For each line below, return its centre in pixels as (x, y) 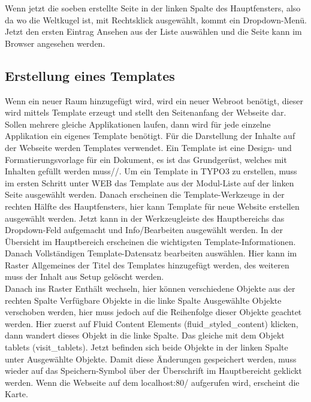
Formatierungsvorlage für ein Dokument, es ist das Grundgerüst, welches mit (146, 159)
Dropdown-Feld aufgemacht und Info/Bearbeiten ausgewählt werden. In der (144, 230)
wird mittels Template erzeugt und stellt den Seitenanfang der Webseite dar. (146, 112)
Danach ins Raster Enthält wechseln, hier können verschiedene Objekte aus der (150, 288)
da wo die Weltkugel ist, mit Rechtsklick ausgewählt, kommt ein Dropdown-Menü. (156, 19)
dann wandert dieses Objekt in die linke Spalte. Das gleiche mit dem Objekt (145, 335)
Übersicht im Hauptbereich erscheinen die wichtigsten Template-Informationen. (150, 241)
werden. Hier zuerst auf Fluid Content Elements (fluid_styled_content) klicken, (152, 323)
